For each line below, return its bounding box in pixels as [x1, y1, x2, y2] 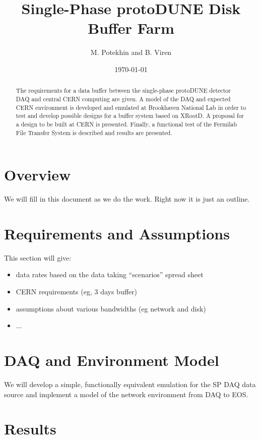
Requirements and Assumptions [4, 223, 230, 243]
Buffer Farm [88, 18, 174, 38]
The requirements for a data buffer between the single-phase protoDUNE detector [16, 86, 231, 95]
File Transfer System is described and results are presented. [16, 128, 172, 137]
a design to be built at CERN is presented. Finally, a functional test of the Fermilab [16, 119, 237, 128]
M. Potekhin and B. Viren [90, 47, 172, 57]
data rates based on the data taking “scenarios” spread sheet [16, 269, 204, 280]
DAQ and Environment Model [4, 350, 219, 370]
